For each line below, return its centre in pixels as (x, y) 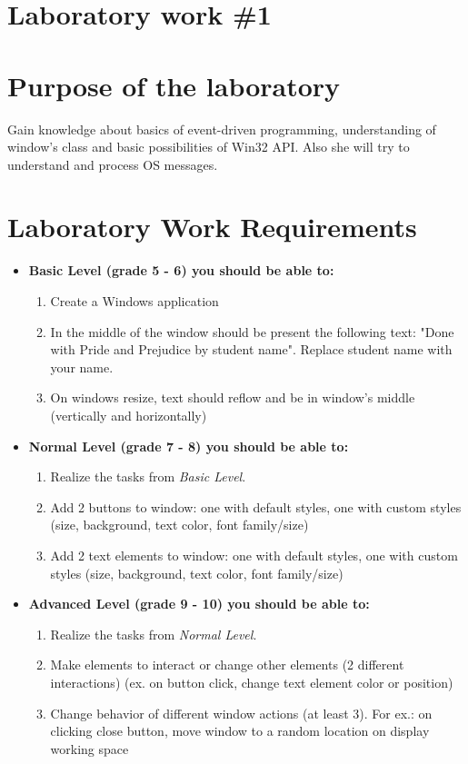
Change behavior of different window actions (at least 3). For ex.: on (241, 713)
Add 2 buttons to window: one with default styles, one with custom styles (256, 506)
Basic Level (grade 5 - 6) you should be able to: (181, 270)
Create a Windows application (134, 301)
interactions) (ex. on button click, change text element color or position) (252, 682)
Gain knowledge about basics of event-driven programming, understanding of (222, 129)
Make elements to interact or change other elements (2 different (227, 665)
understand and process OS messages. (113, 164)
